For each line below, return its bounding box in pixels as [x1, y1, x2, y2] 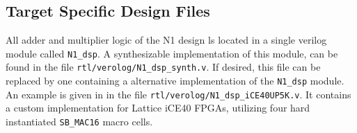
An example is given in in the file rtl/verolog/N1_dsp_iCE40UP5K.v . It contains [6, 87, 351, 101]
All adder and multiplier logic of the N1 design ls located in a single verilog [6, 33, 327, 47]
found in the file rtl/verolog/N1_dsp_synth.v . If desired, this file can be [6, 60, 321, 74]
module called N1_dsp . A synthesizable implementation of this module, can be [6, 46, 338, 60]
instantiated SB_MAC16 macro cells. [6, 114, 153, 129]
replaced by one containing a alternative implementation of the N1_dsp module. [6, 73, 344, 88]
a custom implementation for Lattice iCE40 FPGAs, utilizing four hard [6, 100, 310, 115]
